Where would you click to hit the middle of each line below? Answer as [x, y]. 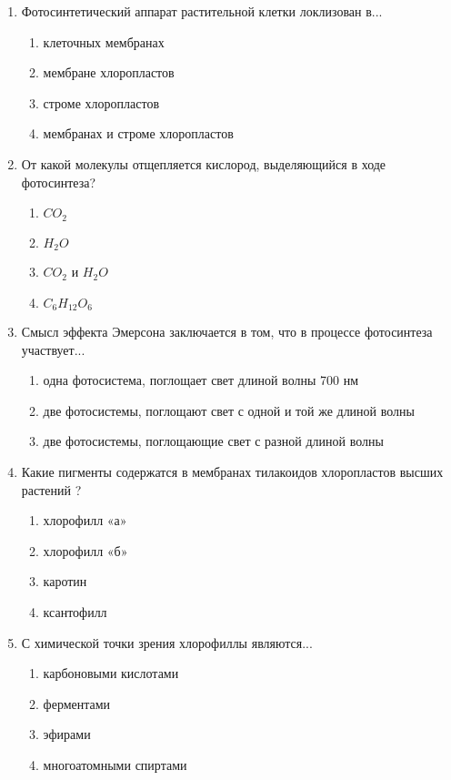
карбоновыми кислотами [111, 673]
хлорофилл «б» [85, 550]
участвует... [53, 349]
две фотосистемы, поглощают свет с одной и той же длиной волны [229, 410]
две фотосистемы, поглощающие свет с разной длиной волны [213, 441]
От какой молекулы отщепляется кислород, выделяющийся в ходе [204, 163]
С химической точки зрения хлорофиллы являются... [167, 642]
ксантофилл [75, 612]
